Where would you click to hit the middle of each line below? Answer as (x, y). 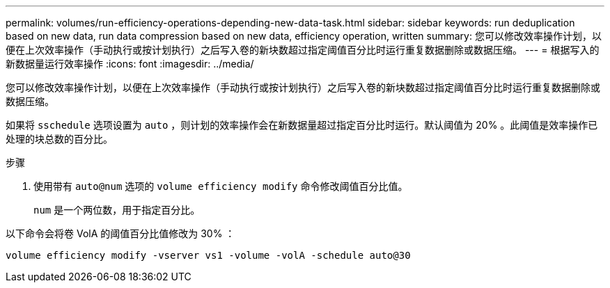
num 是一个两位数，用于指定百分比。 (117, 210)
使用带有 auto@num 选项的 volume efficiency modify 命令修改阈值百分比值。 (221, 186)
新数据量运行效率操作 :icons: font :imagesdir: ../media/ (130, 64)
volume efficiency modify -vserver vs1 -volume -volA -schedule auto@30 (208, 255)
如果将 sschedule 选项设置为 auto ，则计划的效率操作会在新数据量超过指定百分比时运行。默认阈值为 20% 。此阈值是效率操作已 (302, 125)
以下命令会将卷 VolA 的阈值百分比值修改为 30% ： (120, 233)
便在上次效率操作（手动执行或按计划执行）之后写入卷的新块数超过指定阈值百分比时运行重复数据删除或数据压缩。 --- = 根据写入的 (303, 50)
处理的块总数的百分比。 (59, 139)
